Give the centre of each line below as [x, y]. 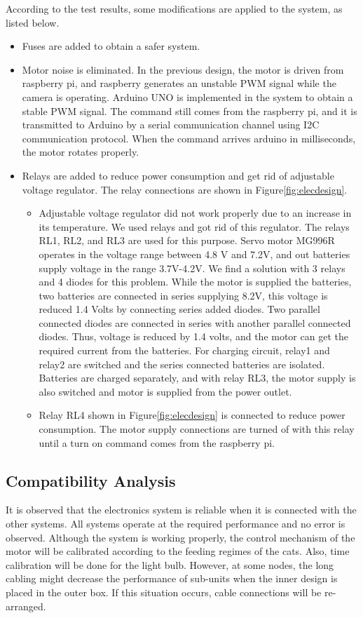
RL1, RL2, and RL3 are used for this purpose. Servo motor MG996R [187, 240]
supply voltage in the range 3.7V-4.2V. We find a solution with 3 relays [192, 268]
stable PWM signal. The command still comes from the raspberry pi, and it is [190, 110]
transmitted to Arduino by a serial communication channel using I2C [171, 125]
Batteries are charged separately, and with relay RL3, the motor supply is [197, 378]
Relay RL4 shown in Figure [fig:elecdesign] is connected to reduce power [192, 415]
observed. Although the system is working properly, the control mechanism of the [180, 537]
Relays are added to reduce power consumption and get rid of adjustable [178, 175]
